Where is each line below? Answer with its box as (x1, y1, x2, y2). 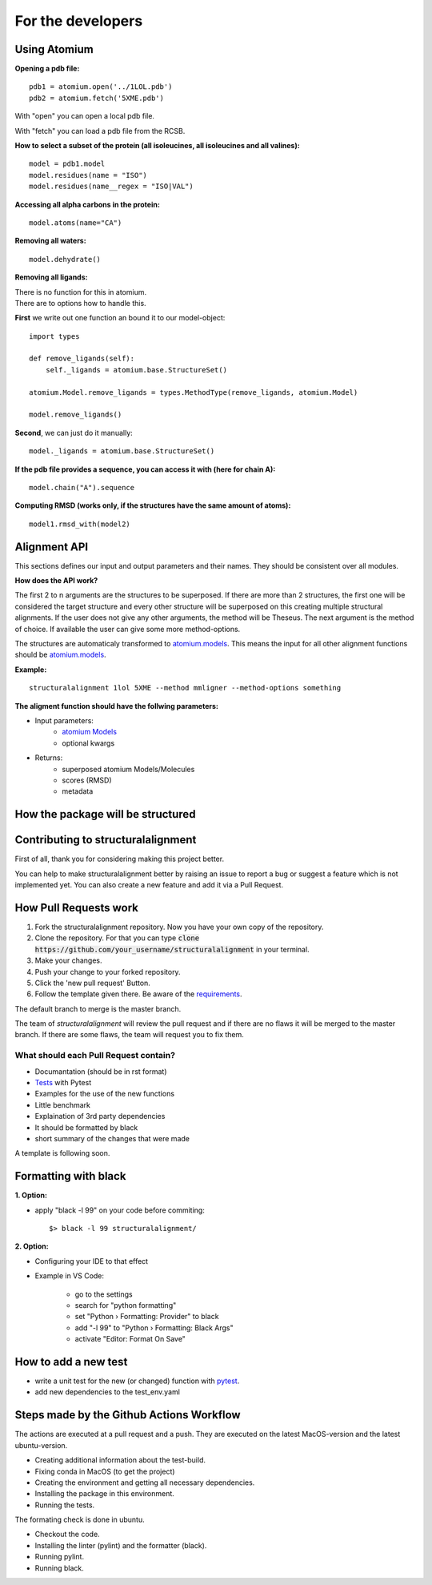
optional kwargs (62, 738, 115, 748)
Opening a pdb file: (14, 64, 80, 74)
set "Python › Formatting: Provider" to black (74, 1312, 219, 1322)
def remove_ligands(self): (29, 354, 135, 364)
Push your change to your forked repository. (34, 967, 181, 976)
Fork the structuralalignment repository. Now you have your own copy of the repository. (34, 922, 324, 931)
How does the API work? (14, 576, 98, 585)
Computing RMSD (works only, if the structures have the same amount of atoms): (14, 501, 291, 510)
